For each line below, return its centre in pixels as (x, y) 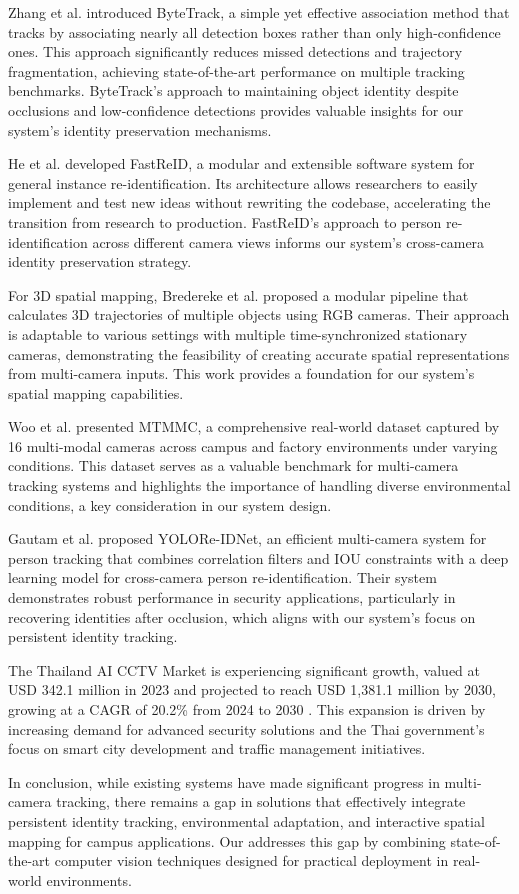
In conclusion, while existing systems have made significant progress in (224, 781)
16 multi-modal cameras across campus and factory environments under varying (253, 445)
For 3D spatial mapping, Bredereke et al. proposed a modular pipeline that (238, 294)
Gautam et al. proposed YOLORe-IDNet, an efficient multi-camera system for (247, 538)
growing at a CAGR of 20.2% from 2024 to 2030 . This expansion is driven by (247, 709)
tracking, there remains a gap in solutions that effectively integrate (261, 801)
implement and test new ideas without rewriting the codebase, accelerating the (249, 202)
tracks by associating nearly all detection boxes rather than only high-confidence (254, 31)
